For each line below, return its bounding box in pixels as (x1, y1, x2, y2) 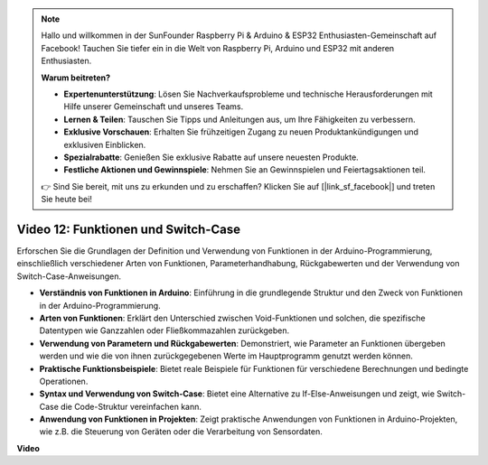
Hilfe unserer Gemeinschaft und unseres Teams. (63, 101, 244, 112)
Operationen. (39, 376, 89, 386)
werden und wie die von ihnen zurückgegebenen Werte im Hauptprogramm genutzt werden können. (39, 350, 413, 361)
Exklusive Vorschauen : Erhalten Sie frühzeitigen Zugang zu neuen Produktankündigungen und (63, 126, 419, 137)
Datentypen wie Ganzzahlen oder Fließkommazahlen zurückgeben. (39, 325, 290, 336)
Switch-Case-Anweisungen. (16, 271, 122, 282)
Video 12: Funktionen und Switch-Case (16, 221, 241, 237)
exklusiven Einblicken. (63, 139, 146, 150)
